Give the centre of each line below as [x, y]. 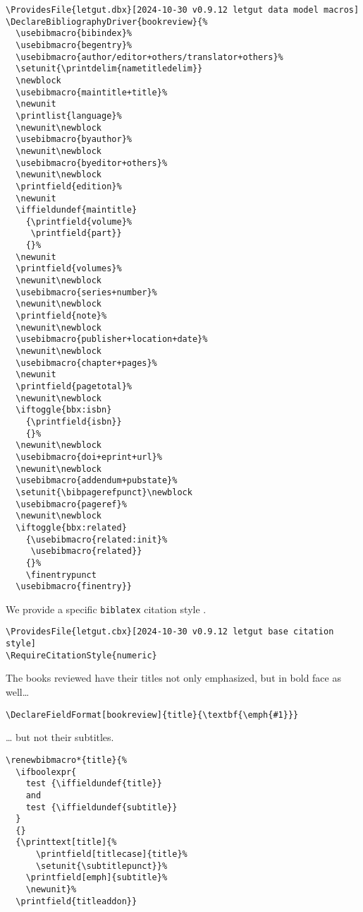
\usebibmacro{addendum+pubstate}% [97, 481]
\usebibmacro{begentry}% [74, 45]
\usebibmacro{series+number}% [86, 292]
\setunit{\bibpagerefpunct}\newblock [104, 492]
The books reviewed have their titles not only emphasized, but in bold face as [173, 678]
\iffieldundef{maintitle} [76, 210]
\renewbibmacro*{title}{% [66, 760]
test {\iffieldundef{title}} [94, 784]
